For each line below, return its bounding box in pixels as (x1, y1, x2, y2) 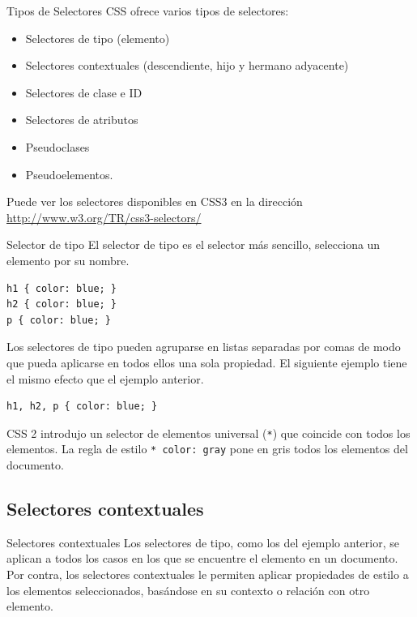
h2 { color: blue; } (6, 298, 117, 311)
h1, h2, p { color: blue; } (6, 401, 158, 413)
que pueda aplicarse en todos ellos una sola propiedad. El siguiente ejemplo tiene (6, 353, 407, 371)
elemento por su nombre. (6, 251, 130, 268)
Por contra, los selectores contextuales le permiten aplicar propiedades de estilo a (6, 565, 409, 582)
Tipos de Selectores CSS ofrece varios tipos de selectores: (6, 2, 289, 19)
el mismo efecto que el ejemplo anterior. (6, 370, 204, 387)
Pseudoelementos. (25, 165, 113, 182)
